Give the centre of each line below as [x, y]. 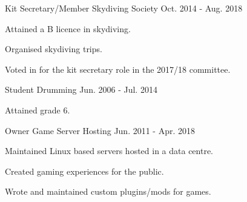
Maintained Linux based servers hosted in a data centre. [109, 151]
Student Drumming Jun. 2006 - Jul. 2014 [81, 89]
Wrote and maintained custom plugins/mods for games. [108, 191]
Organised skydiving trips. [54, 49]
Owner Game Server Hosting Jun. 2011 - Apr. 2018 [100, 130]
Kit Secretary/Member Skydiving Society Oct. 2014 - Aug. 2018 [124, 8]
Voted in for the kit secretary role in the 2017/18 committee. [118, 69]
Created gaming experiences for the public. [84, 171]
